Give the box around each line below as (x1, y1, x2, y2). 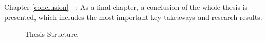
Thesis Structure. (25, 29, 79, 39)
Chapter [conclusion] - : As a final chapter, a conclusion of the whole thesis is (4, 2, 248, 12)
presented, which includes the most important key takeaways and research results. (4, 11, 262, 22)
